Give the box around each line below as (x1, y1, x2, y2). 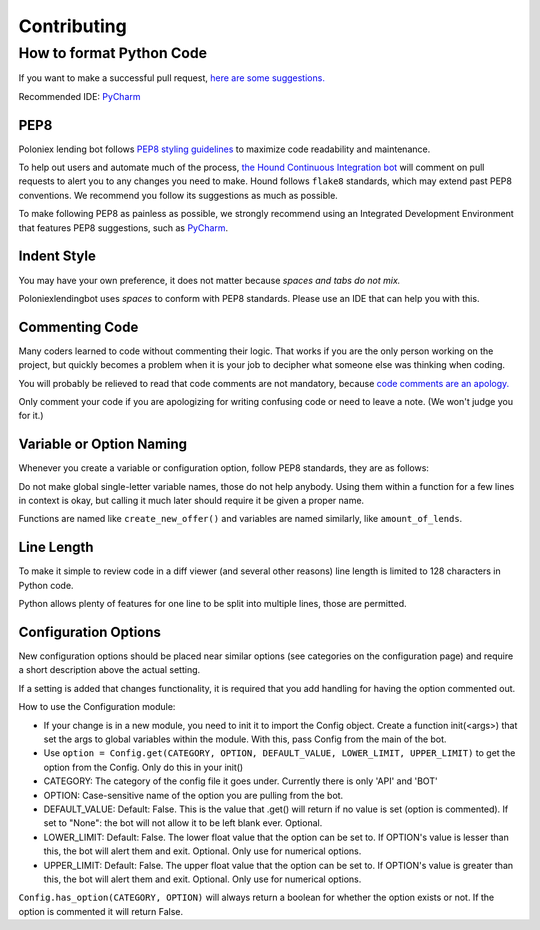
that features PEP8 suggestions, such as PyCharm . (18, 221, 229, 234)
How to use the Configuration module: (18, 701, 176, 713)
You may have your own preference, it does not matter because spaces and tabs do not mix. (18, 274, 401, 286)
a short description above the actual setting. (18, 664, 201, 676)
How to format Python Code (18, 44, 208, 62)
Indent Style (18, 248, 97, 265)
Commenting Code (18, 318, 139, 335)
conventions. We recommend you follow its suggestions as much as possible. (18, 189, 339, 201)
